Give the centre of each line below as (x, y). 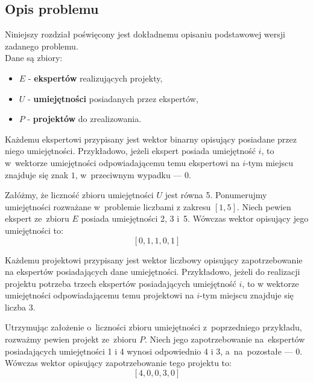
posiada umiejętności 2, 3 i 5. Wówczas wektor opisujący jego (195, 218)
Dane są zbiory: (34, 58)
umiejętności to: (34, 230)
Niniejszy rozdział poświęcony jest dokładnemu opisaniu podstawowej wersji (145, 34)
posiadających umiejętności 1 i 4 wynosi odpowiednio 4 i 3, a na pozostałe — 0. (154, 351)
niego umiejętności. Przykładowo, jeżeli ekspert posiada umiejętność (130, 151)
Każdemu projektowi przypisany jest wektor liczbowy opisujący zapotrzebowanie (154, 259)
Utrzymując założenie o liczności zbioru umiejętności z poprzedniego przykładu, (153, 327)
